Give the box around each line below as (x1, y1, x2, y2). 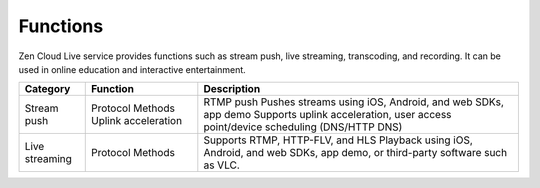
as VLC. (203, 158, 240, 172)
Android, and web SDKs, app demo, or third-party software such (203, 146, 508, 160)
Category (24, 82, 71, 96)
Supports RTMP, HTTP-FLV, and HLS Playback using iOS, (203, 133, 474, 147)
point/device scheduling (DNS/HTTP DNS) (203, 120, 403, 134)
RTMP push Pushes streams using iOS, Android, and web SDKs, (203, 95, 505, 109)
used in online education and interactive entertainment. (18, 63, 247, 75)
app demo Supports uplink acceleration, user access (203, 108, 452, 122)
